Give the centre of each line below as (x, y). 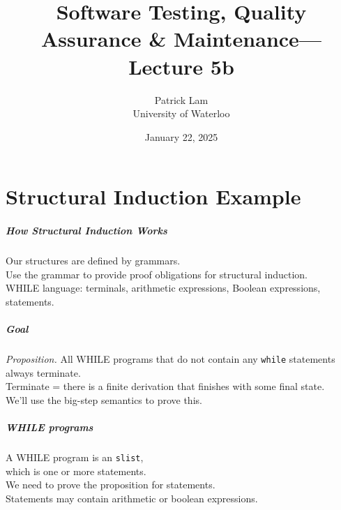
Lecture (166, 66)
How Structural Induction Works (86, 231)
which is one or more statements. (76, 471)
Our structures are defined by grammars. (93, 261)
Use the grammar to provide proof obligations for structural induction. (157, 274)
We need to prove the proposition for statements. (111, 485)
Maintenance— (248, 39)
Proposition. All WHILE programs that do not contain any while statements (170, 358)
